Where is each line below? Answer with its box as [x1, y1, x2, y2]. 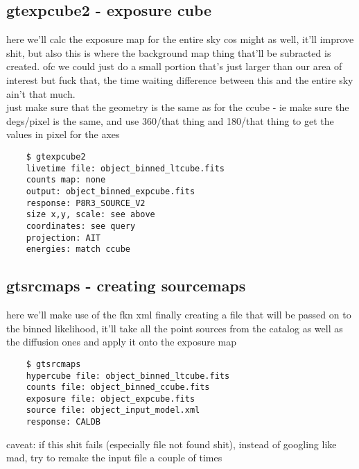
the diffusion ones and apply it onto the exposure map [6, 334, 237, 349]
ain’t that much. [6, 86, 76, 101]
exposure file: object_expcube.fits [26, 393, 195, 404]
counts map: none [26, 175, 106, 185]
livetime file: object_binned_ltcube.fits [26, 163, 225, 173]
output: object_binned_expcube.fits [26, 186, 195, 196]
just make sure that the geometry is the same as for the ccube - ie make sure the [6, 100, 349, 114]
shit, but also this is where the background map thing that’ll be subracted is [6, 45, 331, 60]
